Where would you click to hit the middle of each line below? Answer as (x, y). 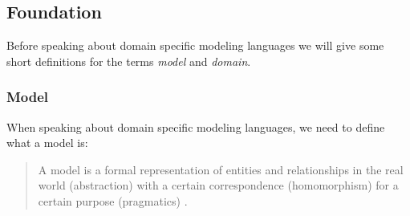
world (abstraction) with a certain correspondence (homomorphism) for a (218, 185)
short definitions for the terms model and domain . (129, 61)
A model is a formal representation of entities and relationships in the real (221, 169)
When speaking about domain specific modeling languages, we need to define (196, 126)
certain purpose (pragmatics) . (113, 200)
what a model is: (47, 143)
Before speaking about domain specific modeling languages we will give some (195, 45)
